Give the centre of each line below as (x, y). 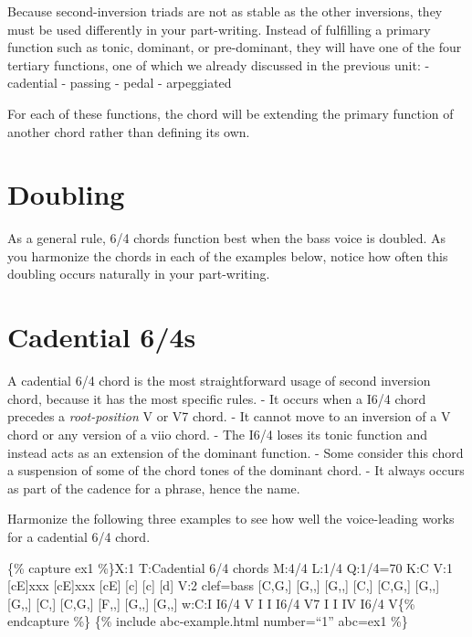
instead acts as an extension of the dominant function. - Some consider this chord (236, 452)
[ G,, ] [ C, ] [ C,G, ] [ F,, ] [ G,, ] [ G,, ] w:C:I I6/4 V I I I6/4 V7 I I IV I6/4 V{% (211, 603)
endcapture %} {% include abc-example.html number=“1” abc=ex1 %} (208, 621)
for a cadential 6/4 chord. (79, 536)
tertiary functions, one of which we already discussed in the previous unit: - (219, 64)
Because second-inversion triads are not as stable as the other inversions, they (225, 11)
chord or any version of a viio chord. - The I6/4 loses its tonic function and (218, 434)
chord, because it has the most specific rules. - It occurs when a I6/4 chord (217, 398)
